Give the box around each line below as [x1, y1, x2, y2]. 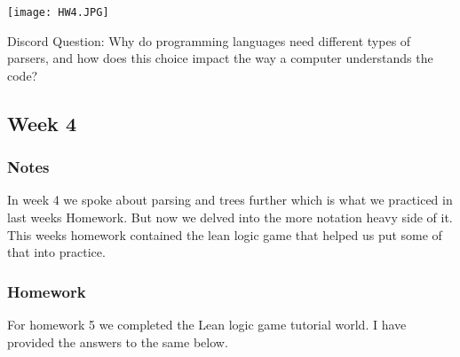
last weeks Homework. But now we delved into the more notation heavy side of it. [7, 208, 453, 227]
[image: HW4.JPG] [7, 6, 109, 19]
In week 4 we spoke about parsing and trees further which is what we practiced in [7, 190, 453, 209]
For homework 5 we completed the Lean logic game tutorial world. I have [7, 315, 407, 334]
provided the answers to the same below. [7, 332, 228, 351]
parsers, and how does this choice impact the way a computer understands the [7, 49, 433, 67]
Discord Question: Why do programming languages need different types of [7, 31, 411, 50]
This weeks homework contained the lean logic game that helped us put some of [7, 225, 442, 244]
